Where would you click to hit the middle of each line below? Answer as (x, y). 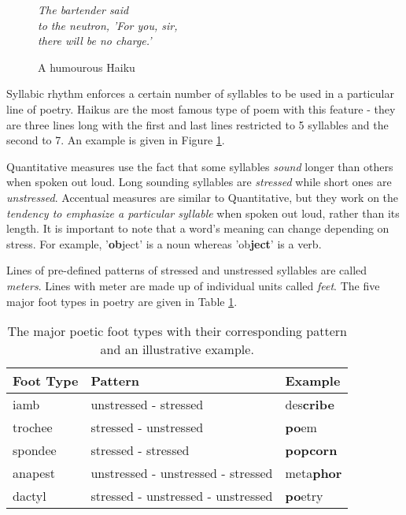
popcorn (311, 450)
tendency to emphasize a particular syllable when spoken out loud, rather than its (203, 213)
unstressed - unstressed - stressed (182, 473)
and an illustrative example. (177, 349)
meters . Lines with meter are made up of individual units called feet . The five (193, 285)
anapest (34, 473)
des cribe (310, 405)
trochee (33, 427)
